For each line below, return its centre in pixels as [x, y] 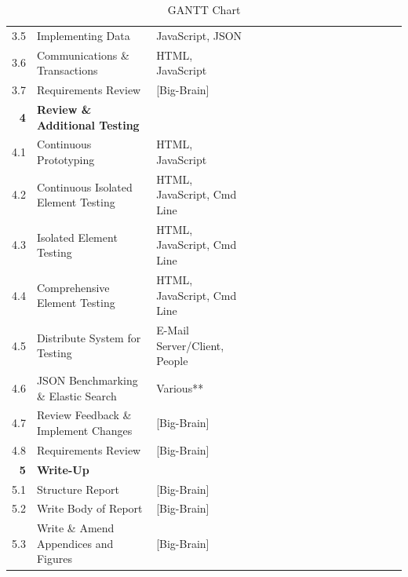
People [172, 361]
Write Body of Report [89, 508]
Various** [180, 387]
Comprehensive [73, 287]
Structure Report [78, 489]
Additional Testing [88, 124]
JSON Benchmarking [87, 380]
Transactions [67, 70]
